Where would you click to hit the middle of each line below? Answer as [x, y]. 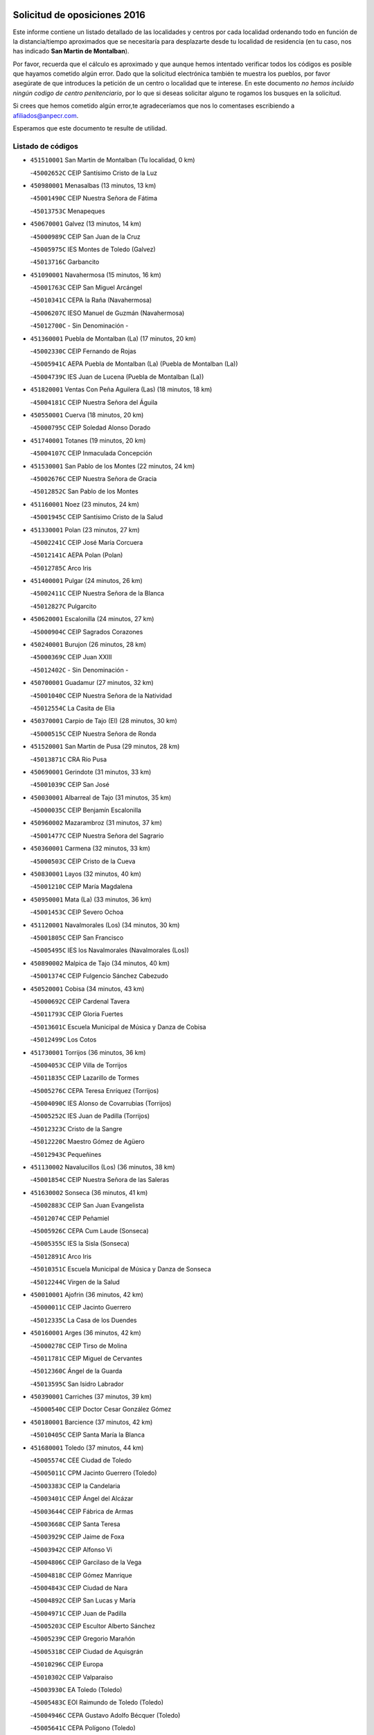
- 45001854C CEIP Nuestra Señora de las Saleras [100, 1180]
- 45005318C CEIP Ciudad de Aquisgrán [87, 1651]
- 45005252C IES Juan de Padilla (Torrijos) [90, 1116]
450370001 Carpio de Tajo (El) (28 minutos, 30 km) [104, 721]
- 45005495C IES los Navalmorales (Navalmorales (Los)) [110, 950]
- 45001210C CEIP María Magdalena [81, 887]
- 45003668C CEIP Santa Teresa [75, 1524]
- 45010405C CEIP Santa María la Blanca [88, 1435]
